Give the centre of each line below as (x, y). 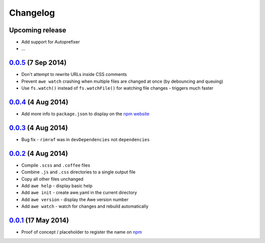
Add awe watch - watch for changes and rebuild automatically (85, 206)
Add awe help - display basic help (57, 186)
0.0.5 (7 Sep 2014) (38, 63)
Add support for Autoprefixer (51, 42)
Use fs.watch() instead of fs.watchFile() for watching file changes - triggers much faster (117, 88)
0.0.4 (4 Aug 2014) (39, 102)
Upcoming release (38, 30)
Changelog (32, 13)
